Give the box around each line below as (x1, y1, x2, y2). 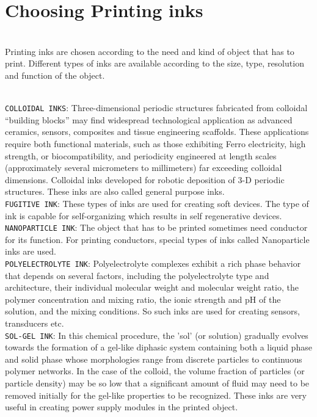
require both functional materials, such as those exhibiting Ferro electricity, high (5, 137, 306, 150)
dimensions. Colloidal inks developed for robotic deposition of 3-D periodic (5, 173, 285, 186)
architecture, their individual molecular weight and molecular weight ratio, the (5, 281, 299, 294)
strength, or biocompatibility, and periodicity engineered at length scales (5, 149, 277, 162)
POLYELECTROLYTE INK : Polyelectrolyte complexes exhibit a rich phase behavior (5, 257, 301, 269)
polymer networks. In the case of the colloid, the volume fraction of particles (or (5, 364, 305, 377)
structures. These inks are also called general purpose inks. (5, 185, 225, 198)
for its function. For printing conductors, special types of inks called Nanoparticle (5, 233, 310, 245)
